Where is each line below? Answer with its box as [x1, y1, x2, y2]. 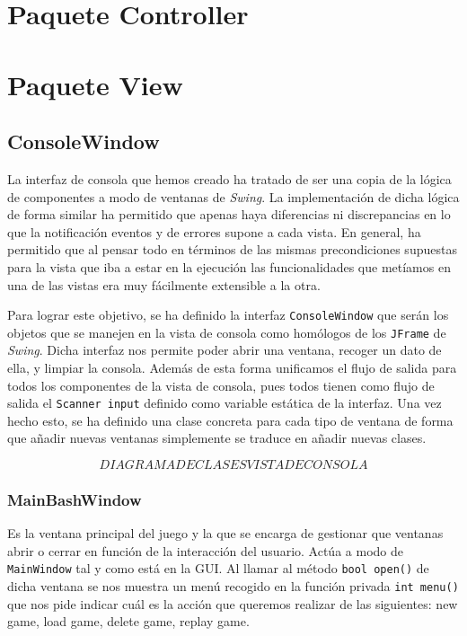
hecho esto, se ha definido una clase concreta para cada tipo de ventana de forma [7, 411, 454, 429]
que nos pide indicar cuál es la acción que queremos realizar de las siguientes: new [7, 594, 458, 613]
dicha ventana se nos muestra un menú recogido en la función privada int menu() [7, 577, 459, 596]
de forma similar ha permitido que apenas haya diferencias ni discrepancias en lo [7, 205, 451, 224]
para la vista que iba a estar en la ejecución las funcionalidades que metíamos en [7, 257, 451, 276]
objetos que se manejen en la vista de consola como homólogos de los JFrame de [7, 322, 446, 341]
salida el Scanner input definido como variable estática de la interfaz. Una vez [7, 393, 442, 412]
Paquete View [7, 66, 183, 102]
